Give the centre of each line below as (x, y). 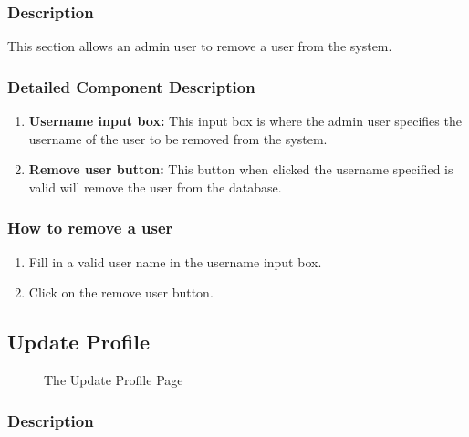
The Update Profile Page (114, 380)
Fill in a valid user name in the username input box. (175, 261)
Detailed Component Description (131, 86)
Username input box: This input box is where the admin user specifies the (245, 121)
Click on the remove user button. (121, 292)
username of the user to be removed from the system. (178, 138)
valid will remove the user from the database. (155, 187)
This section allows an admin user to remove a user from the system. (200, 46)
